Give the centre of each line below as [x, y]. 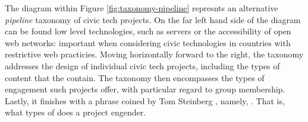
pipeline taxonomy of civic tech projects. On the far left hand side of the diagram [153, 19]
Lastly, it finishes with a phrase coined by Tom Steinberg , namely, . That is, [145, 100]
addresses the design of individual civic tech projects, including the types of [142, 65]
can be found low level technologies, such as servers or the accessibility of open [148, 31]
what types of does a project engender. [76, 112]
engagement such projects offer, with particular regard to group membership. [145, 89]
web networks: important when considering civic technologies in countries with [148, 42]
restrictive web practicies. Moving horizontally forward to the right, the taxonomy [154, 54]
